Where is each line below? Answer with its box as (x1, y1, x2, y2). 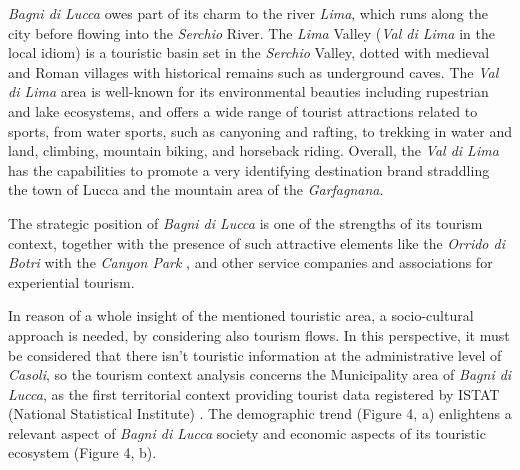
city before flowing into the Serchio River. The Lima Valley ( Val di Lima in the (8, 22, 495, 43)
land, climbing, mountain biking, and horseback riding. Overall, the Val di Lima (8, 140, 499, 161)
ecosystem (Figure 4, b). (8, 442, 157, 463)
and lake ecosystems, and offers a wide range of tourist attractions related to (8, 100, 478, 121)
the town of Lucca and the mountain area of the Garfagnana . (8, 179, 384, 200)
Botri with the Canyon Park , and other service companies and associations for (8, 252, 493, 273)
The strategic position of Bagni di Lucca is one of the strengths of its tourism (8, 212, 483, 233)
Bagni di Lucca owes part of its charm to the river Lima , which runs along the (8, 3, 488, 23)
